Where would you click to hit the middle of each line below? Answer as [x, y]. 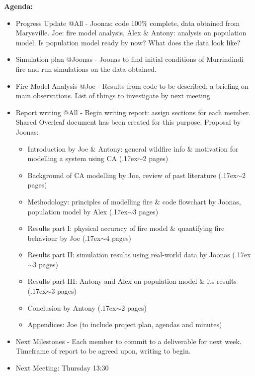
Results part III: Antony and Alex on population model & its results [132, 281]
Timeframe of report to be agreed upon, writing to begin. [103, 351]
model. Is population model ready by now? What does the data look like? [128, 42]
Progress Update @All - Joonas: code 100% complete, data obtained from [128, 23]
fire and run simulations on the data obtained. [86, 69]
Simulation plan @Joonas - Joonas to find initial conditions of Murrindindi [129, 59]
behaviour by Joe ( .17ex [64, 238]
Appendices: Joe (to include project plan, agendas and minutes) [125, 324]
